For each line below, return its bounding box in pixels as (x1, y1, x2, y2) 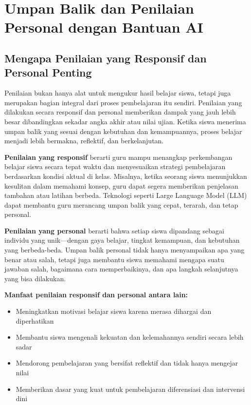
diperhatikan (16, 315, 54, 326)
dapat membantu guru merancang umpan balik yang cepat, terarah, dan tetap (4, 199, 238, 210)
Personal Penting (4, 65, 92, 80)
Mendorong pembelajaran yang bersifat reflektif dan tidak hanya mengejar (16, 358, 238, 368)
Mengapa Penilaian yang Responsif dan (4, 50, 207, 65)
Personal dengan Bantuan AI (4, 17, 203, 37)
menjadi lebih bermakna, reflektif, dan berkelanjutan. (4, 135, 164, 146)
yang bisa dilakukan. (4, 273, 66, 283)
